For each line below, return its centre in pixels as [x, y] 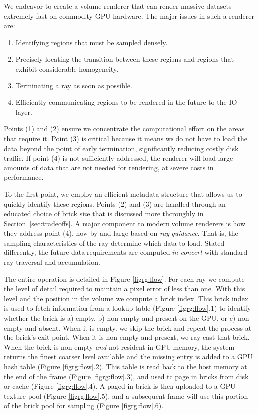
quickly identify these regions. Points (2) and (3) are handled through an [115, 204]
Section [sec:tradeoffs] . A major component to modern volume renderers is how [125, 223]
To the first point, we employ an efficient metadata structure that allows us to [123, 194]
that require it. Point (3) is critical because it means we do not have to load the [126, 138]
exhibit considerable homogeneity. [67, 68]
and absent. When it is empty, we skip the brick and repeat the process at [138, 327]
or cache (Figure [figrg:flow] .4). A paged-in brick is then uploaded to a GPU [120, 386]
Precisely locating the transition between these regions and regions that [125, 59]
